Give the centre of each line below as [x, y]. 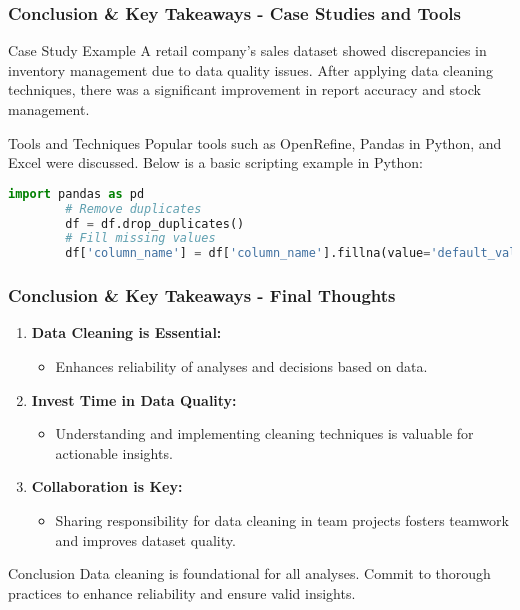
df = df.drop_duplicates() [155, 223]
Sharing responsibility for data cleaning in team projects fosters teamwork [282, 519]
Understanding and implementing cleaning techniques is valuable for [264, 433]
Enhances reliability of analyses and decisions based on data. [241, 365]
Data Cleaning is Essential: [126, 332]
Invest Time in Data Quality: [134, 399]
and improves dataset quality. [145, 539]
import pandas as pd [76, 193]
